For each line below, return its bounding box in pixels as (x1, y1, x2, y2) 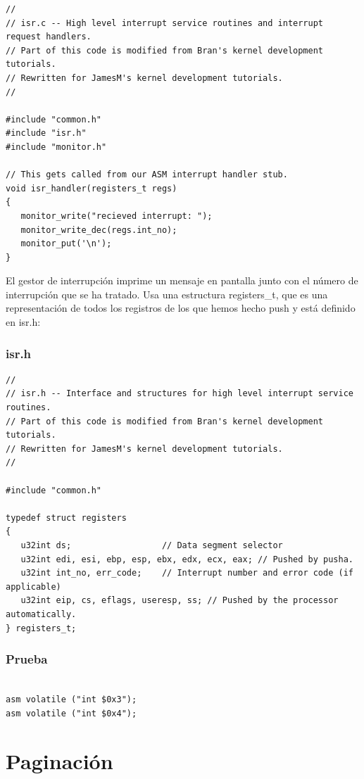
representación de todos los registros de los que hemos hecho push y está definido (6, 300, 356, 315)
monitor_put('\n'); (20, 239, 112, 249)
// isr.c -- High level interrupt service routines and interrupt (6, 18, 324, 28)
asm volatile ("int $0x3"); (6, 694, 137, 704)
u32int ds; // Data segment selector (20, 540, 283, 550)
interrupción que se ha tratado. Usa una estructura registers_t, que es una (6, 286, 328, 301)
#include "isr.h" (6, 128, 87, 139)
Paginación (6, 747, 113, 775)
